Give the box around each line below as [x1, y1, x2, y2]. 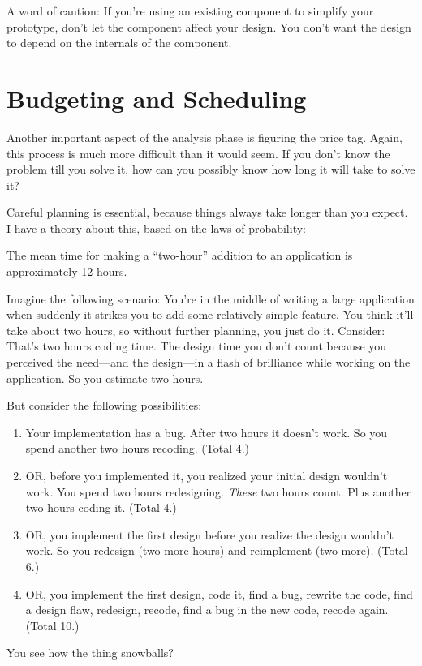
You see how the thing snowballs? [6, 644, 174, 661]
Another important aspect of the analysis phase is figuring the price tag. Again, [6, 128, 403, 145]
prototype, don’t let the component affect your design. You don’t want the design [6, 18, 411, 35]
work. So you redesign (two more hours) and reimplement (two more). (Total [25, 542, 408, 559]
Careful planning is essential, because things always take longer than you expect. [6, 204, 408, 221]
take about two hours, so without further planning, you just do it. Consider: [6, 321, 385, 338]
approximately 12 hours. [6, 263, 127, 280]
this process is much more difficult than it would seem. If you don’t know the [6, 144, 390, 161]
